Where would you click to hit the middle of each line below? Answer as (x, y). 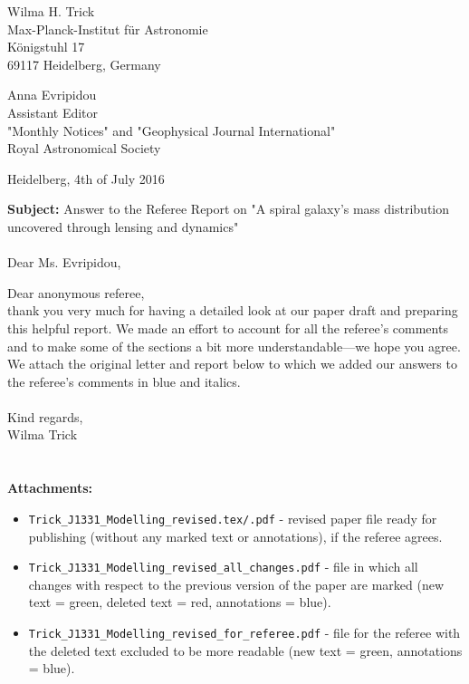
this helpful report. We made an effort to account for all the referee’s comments (228, 328)
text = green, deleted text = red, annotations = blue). (180, 602)
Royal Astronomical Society (84, 148)
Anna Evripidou (52, 95)
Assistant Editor (53, 112)
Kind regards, (45, 416)
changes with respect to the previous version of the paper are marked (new (236, 584)
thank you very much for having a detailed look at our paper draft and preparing (233, 310)
